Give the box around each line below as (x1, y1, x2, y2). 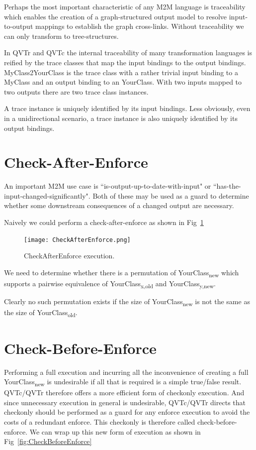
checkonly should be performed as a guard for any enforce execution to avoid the (4, 407, 250, 417)
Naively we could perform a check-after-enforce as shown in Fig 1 (4, 217, 204, 227)
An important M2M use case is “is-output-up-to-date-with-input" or (4, 181, 211, 191)
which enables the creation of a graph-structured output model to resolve (4, 11, 227, 21)
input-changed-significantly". (4, 190, 90, 201)
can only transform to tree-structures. (4, 30, 119, 41)
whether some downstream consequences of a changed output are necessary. (4, 200, 234, 211)
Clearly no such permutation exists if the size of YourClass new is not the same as (4, 296, 250, 308)
